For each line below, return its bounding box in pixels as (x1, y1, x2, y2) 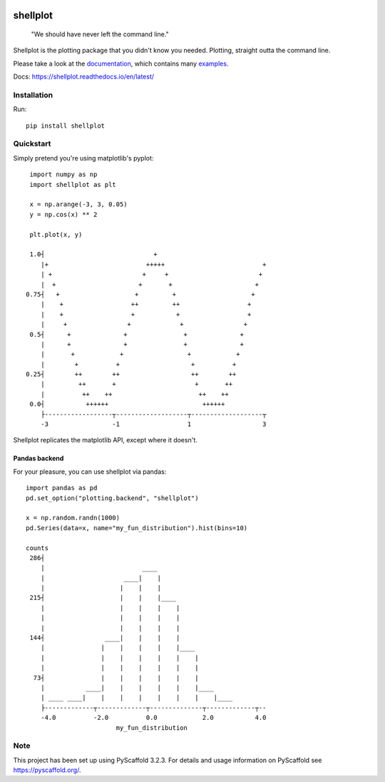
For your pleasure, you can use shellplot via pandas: (13, 467, 167, 476)
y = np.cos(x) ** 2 (29, 210, 98, 218)
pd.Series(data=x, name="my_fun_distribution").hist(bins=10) (26, 524, 248, 532)
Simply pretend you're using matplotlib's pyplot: (13, 153, 154, 162)
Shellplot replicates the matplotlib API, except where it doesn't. (13, 436, 197, 445)
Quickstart (13, 139, 51, 149)
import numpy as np (29, 171, 98, 178)
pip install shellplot (26, 121, 106, 130)
